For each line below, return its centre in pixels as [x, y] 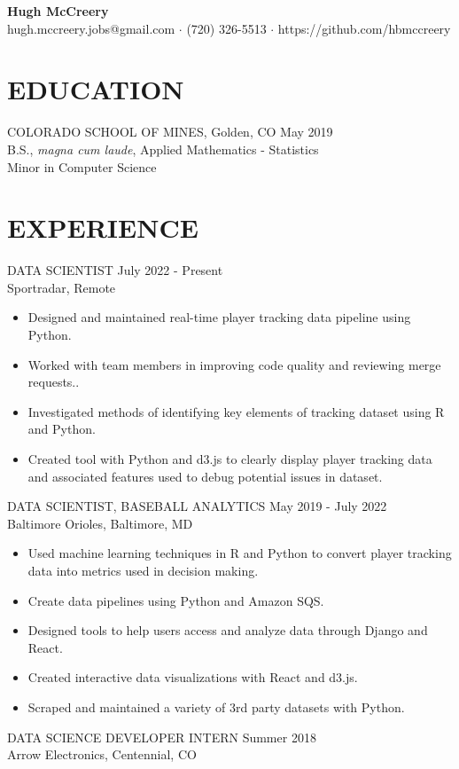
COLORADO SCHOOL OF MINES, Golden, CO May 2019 [170, 132]
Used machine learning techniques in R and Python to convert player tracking [240, 553]
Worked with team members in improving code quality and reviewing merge [234, 364]
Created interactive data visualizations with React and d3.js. [193, 677]
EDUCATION [96, 89]
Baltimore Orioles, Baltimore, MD [100, 523]
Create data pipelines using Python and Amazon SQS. [176, 600]
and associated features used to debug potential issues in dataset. [205, 476]
